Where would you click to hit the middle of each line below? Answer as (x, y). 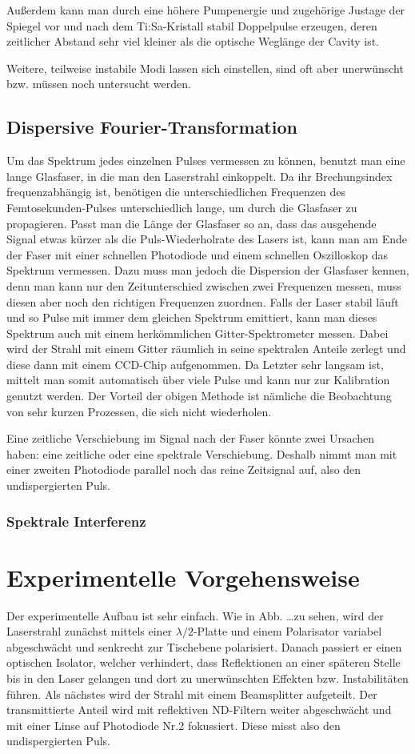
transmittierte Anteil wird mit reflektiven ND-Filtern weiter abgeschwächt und (199, 710)
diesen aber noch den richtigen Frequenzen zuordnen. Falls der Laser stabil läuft (203, 301)
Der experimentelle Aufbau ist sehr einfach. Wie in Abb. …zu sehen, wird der (195, 615)
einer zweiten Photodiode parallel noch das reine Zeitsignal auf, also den (184, 469)
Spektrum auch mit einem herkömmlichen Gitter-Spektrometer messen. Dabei (198, 333)
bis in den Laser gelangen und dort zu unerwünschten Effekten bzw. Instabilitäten (207, 678)
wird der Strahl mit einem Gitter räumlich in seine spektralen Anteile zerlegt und (206, 349)
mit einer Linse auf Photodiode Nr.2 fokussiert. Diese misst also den (174, 725)
